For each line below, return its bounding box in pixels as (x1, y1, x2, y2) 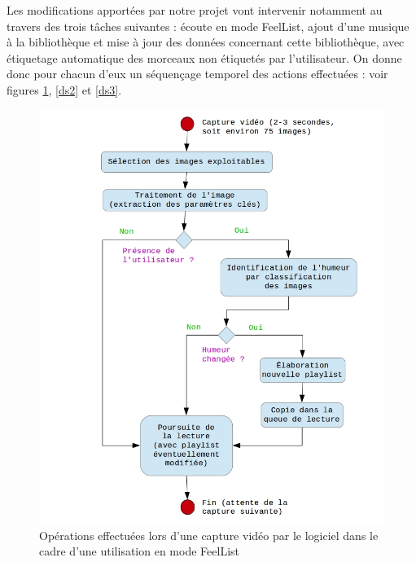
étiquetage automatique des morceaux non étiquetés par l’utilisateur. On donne (7, 49, 402, 66)
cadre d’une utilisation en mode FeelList (39, 542, 239, 560)
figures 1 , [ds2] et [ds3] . (7, 81, 122, 98)
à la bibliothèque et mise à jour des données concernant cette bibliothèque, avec (7, 33, 405, 50)
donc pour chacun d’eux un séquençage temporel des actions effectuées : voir (7, 65, 388, 82)
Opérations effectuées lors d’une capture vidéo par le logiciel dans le (39, 526, 379, 543)
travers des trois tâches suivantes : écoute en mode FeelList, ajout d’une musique (7, 17, 409, 34)
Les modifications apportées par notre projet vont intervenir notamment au (7, 2, 383, 18)
